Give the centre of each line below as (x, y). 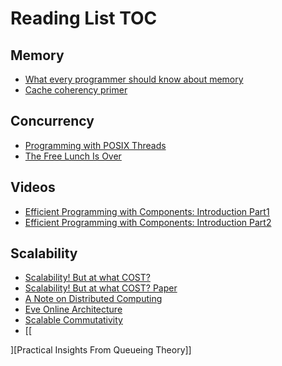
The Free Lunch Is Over (73, 156)
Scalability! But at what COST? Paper (101, 288)
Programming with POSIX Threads (95, 145)
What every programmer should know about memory (134, 79)
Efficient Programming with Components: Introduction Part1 (147, 211)
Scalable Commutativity (73, 320)
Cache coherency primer (76, 90)
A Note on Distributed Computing (93, 299)
